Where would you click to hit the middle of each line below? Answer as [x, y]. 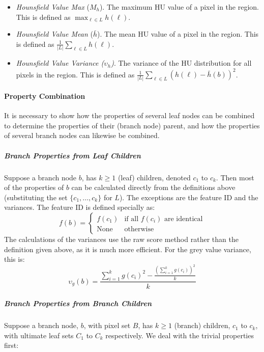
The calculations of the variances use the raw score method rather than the [121, 239]
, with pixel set [107, 325]
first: [11, 345]
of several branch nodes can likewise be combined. [82, 135]
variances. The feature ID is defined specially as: [80, 207]
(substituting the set [36, 197]
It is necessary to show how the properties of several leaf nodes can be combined [129, 115]
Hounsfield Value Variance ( [60, 63]
